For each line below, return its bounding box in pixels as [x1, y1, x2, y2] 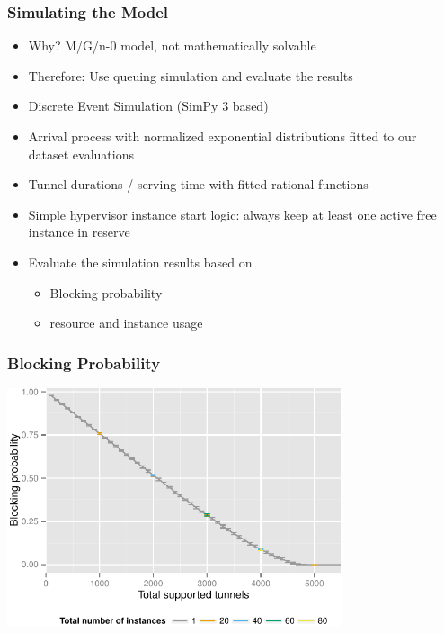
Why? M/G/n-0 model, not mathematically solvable [28, 36, 316, 55]
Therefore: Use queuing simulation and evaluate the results [28, 66, 353, 85]
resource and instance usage [49, 313, 203, 332]
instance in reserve [28, 222, 130, 241]
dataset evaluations [28, 144, 135, 163]
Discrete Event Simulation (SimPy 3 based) [28, 96, 269, 115]
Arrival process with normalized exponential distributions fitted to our [28, 127, 417, 145]
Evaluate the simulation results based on [28, 252, 253, 271]
